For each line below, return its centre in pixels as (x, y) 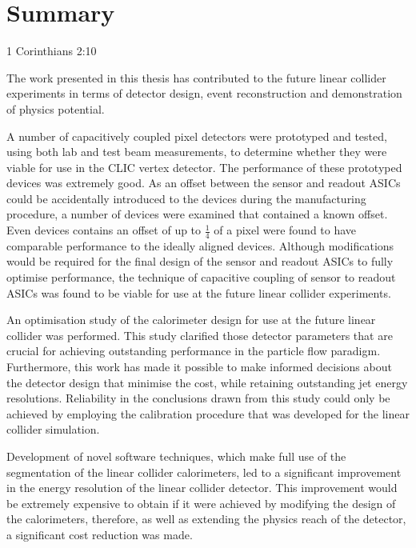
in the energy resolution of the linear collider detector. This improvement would (202, 488)
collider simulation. (53, 429)
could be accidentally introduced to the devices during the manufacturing (186, 198)
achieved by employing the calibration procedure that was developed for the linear (208, 413)
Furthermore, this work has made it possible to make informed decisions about (199, 367)
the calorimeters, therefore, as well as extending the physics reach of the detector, (206, 519)
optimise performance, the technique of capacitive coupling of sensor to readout (201, 277)
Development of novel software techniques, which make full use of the (176, 456)
